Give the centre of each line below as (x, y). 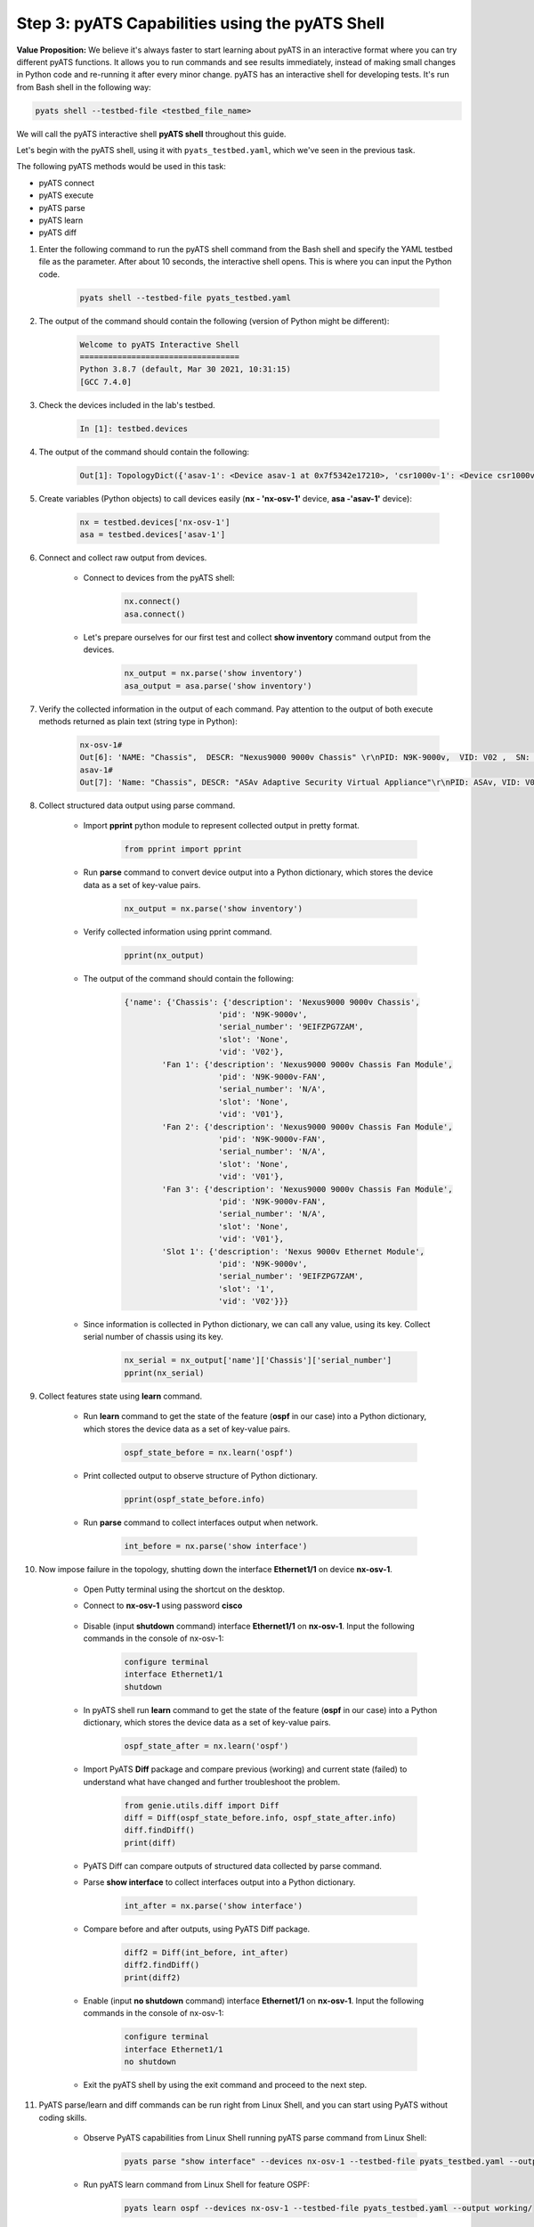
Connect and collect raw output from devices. (123, 558)
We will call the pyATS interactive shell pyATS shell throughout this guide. (151, 134)
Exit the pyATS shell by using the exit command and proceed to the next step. (225, 2084)
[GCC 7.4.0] (106, 382)
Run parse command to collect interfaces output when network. (201, 1522)
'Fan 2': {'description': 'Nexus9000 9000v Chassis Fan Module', (307, 1126)
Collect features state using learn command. (121, 1396)
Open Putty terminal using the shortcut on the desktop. (184, 1589)
